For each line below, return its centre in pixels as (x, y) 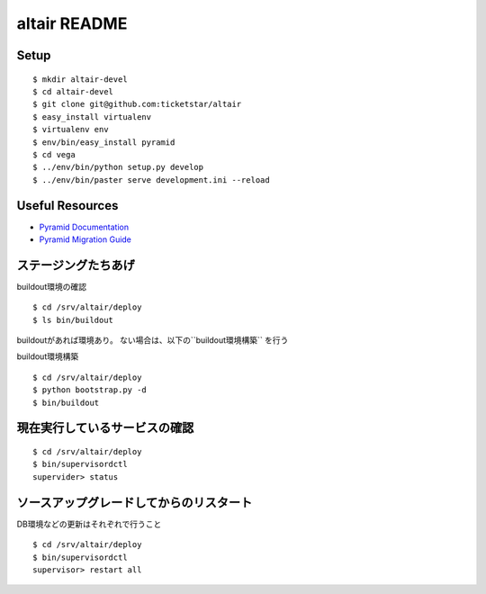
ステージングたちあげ (76, 265)
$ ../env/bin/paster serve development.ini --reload (151, 180)
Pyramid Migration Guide (85, 239)
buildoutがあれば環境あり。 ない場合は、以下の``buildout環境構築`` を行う (153, 340)
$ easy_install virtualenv (92, 117)
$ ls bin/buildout (73, 320)
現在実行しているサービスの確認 (105, 428)
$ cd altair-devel (73, 91)
